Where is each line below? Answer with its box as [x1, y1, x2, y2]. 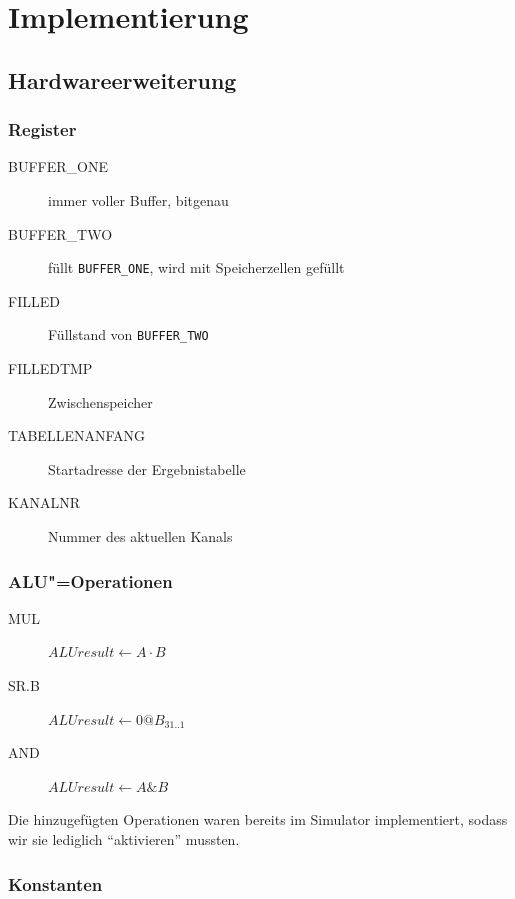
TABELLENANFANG [8, 425, 146, 446]
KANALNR [8, 492, 80, 513]
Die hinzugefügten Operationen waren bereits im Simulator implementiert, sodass [8, 809, 508, 830]
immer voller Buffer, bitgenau [48, 189, 229, 210]
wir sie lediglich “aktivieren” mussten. [8, 829, 240, 849]
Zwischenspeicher [48, 391, 153, 412]
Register [8, 117, 77, 142]
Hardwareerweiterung [8, 64, 237, 95]
